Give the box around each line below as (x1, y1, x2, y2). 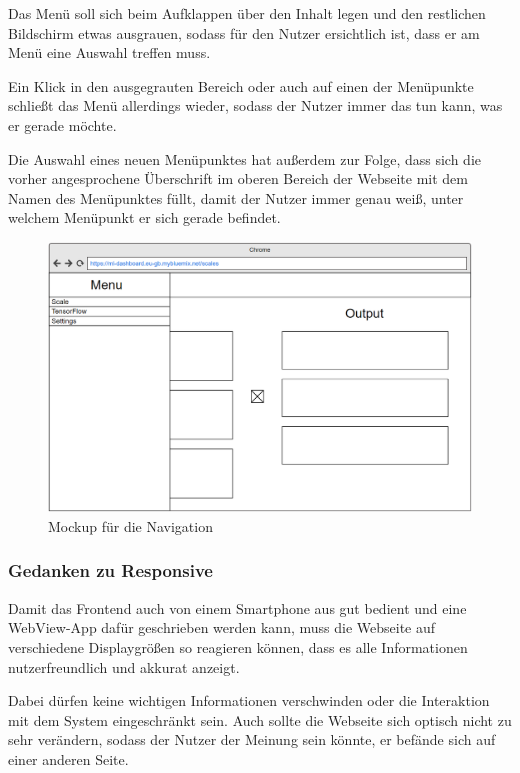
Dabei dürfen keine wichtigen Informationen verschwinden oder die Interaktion (8, 690, 490, 711)
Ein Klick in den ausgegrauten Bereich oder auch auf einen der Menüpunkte (8, 75, 474, 96)
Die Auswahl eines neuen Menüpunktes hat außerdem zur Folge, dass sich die (8, 148, 482, 169)
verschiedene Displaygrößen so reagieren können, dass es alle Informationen (8, 636, 468, 657)
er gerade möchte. (8, 114, 117, 135)
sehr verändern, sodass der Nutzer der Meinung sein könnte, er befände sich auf (8, 729, 496, 750)
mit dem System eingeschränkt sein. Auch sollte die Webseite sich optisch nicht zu (8, 709, 512, 730)
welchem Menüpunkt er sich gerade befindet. (8, 207, 281, 228)
